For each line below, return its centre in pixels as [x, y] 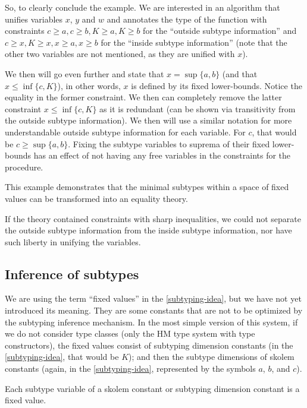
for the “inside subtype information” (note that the [194, 42]
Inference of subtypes [72, 273]
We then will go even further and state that [84, 73]
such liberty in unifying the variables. [73, 241]
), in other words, [89, 85]
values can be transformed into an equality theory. [96, 198]
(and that [240, 73]
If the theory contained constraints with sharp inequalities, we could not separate [153, 218]
